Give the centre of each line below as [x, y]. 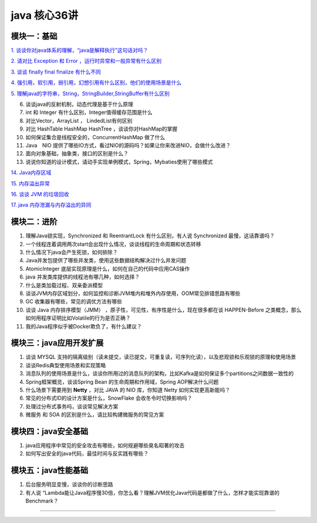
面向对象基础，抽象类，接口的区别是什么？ [77, 153]
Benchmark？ [42, 501]
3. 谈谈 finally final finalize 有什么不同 [56, 72]
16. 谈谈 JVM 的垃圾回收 [40, 194]
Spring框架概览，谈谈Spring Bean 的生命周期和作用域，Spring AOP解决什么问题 [122, 381]
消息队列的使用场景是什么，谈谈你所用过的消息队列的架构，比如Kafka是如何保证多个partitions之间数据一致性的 [160, 374]
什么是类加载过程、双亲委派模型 [64, 285]
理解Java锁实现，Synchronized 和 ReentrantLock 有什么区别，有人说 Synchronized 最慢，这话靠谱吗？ [150, 236]
